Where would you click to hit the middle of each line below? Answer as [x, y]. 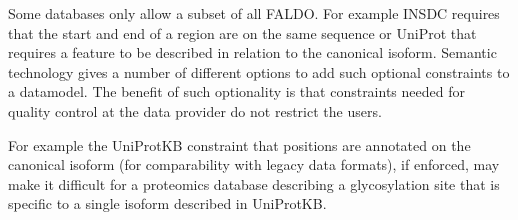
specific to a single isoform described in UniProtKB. [167, 203]
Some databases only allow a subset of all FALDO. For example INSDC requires [254, 13]
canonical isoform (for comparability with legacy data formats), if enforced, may [254, 164]
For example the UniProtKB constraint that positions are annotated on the [239, 144]
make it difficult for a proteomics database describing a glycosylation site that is [254, 183]
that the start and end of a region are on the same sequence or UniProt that [242, 32]
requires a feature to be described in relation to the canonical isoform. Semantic [252, 52]
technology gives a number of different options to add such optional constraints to [259, 71]
